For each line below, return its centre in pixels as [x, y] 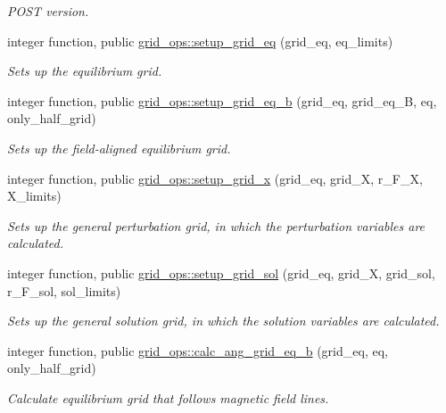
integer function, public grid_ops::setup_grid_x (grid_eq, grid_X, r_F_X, [215, 178]
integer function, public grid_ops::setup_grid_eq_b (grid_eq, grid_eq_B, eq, [222, 100]
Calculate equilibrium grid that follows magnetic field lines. [168, 397]
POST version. [48, 11]
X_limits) [34, 196]
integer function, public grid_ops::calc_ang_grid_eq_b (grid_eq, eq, [198, 350]
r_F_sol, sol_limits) [64, 290]
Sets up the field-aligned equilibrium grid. [119, 148]
